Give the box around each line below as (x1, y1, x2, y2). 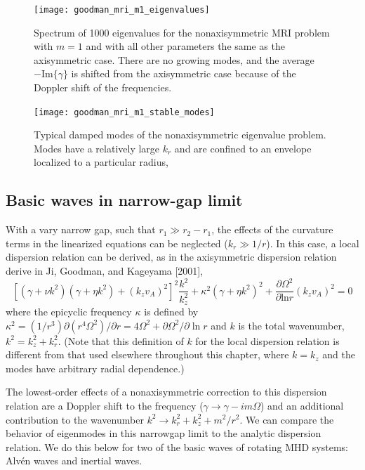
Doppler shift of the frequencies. (34, 80, 172, 95)
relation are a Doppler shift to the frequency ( (6, 398, 204, 412)
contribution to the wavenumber (6, 412, 144, 426)
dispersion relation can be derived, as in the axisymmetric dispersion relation (6, 249, 337, 264)
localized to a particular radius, (34, 155, 168, 169)
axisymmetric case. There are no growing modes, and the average (34, 52, 314, 67)
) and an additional (260, 398, 344, 412)
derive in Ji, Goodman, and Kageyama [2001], (6, 263, 204, 278)
